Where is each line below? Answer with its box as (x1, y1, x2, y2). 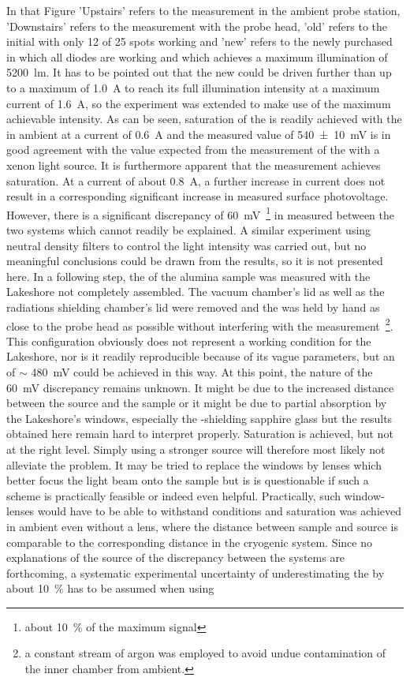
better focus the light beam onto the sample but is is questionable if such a (6, 472, 369, 488)
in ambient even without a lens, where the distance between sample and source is (6, 518, 399, 534)
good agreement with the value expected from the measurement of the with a (6, 141, 380, 158)
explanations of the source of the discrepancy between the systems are (6, 549, 345, 566)
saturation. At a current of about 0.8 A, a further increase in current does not (6, 172, 386, 189)
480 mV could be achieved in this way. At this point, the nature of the (31, 363, 373, 380)
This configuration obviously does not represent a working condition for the (6, 332, 371, 349)
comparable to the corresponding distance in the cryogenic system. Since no (6, 533, 373, 550)
